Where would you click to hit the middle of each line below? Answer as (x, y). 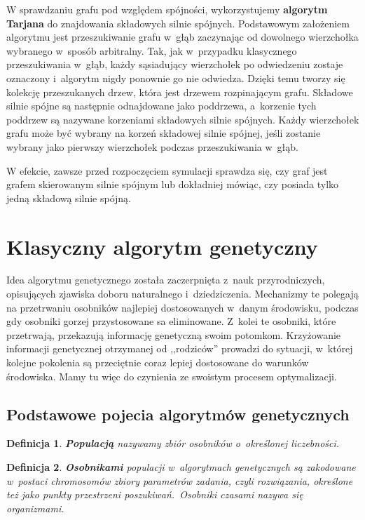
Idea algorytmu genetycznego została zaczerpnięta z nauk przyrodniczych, (166, 280)
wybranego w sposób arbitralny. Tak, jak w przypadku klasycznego (152, 50)
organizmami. (35, 508)
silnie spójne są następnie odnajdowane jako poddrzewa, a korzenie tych (161, 106)
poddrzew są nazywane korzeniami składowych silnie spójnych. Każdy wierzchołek (183, 119)
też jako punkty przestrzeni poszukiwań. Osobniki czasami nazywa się (155, 494)
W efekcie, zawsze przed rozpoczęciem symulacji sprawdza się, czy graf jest (167, 170)
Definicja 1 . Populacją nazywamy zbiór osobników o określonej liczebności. (173, 443)
